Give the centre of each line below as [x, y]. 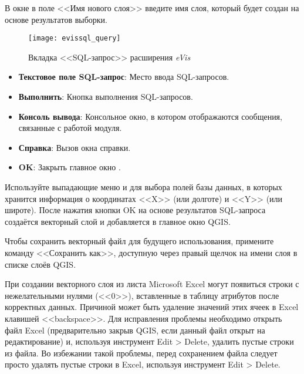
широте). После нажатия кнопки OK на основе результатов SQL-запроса [135, 210]
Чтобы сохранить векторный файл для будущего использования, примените [139, 241]
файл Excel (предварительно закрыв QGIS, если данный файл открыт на [135, 330]
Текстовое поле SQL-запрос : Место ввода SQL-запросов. [124, 77]
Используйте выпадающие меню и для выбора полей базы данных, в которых [143, 187]
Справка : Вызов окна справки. [75, 147]
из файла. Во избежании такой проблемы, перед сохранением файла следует [141, 353]
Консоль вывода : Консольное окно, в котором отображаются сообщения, [150, 116]
